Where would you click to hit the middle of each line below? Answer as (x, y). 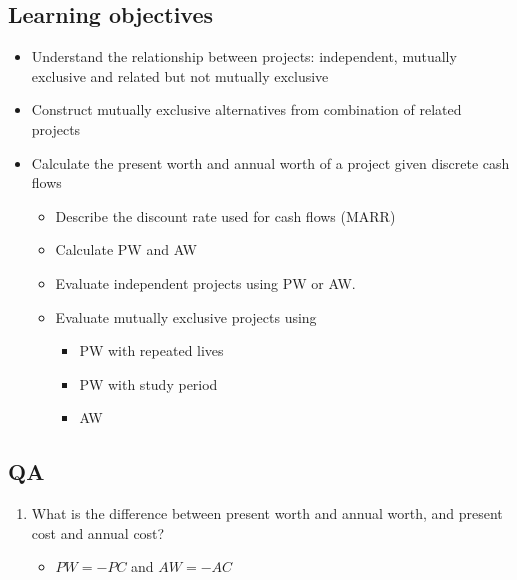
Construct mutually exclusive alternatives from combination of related (246, 109)
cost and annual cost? (98, 532)
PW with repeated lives (151, 350)
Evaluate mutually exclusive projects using (186, 316)
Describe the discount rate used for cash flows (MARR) (225, 215)
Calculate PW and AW (126, 249)
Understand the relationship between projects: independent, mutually (244, 56)
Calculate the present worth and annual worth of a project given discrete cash (270, 162)
